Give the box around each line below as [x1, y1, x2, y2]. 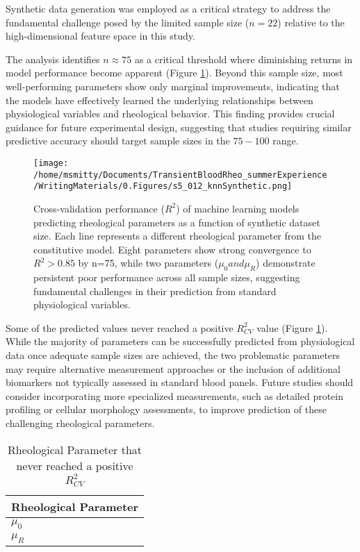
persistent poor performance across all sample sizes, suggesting [33, 270, 300, 285]
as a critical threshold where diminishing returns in [134, 51, 353, 66]
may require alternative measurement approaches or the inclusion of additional [6, 361, 341, 376]
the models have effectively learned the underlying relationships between [6, 92, 313, 107]
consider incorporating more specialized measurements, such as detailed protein [6, 388, 344, 403]
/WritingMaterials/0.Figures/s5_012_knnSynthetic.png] [33, 181, 293, 192]
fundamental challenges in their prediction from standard [33, 283, 277, 298]
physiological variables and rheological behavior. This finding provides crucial [6, 106, 335, 121]
